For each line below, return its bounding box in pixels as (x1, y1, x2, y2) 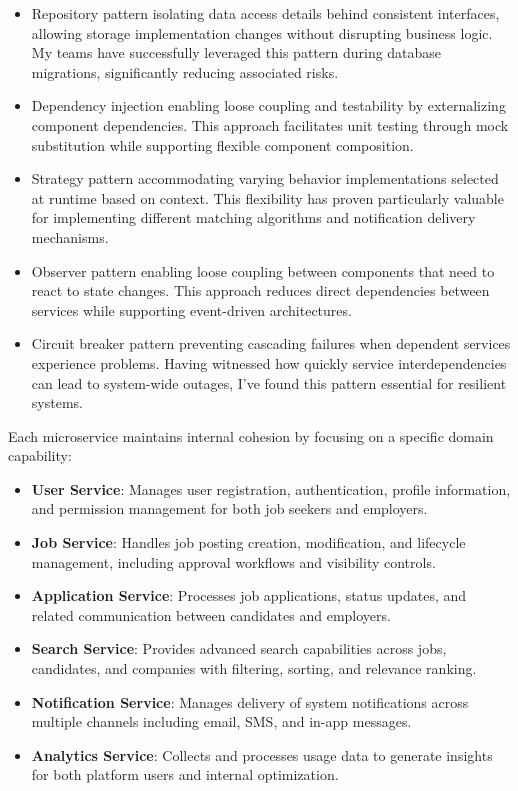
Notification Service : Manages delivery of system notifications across (31, 691, 469, 712)
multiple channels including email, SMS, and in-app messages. (31, 711, 412, 732)
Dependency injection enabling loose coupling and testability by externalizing (31, 95, 506, 116)
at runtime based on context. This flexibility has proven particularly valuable (31, 187, 504, 208)
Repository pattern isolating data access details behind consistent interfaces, (31, 3, 500, 23)
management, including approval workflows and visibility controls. (31, 551, 436, 572)
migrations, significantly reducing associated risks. (31, 61, 339, 82)
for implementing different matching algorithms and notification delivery (31, 207, 476, 228)
